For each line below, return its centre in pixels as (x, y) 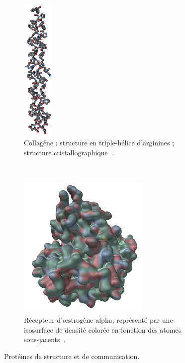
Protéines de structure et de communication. (72, 356)
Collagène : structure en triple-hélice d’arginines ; (99, 143)
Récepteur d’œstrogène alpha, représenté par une (98, 320)
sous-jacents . (45, 339)
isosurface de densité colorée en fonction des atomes (103, 329)
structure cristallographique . (69, 152)
